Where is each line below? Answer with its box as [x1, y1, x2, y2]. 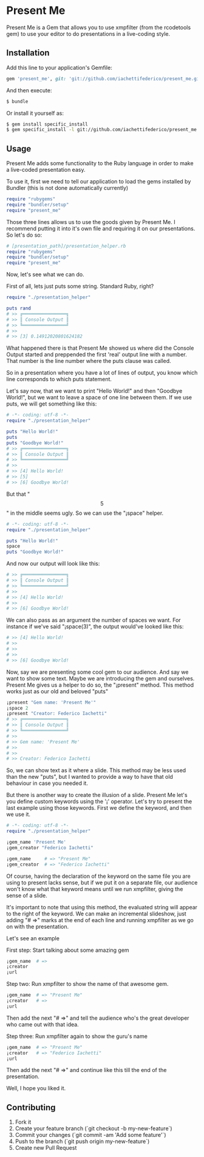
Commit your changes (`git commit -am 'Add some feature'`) [15, 1132, 166, 1139]
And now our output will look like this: [6, 560, 100, 568]
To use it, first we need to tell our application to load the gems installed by [6, 178, 191, 185]
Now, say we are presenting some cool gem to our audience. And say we [6, 668, 189, 676]
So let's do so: [6, 231, 42, 239]
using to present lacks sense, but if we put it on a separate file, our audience [6, 878, 198, 886]
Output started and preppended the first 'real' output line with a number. [6, 351, 187, 358]
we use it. [6, 811, 31, 818]
